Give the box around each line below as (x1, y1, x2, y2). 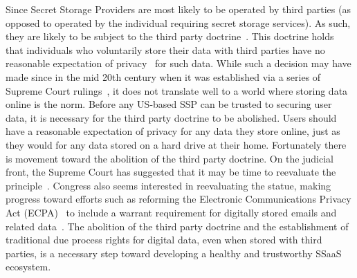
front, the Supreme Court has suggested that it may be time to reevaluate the (6, 165, 336, 179)
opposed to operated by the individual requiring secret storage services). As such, (6, 15, 351, 30)
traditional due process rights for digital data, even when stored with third (6, 232, 322, 247)
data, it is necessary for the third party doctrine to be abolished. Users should (6, 110, 337, 124)
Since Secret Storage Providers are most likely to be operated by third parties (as (6, 2, 351, 16)
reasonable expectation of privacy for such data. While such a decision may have (6, 56, 351, 71)
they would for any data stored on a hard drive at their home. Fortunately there (6, 137, 347, 151)
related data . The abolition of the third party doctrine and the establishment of (6, 219, 349, 233)
